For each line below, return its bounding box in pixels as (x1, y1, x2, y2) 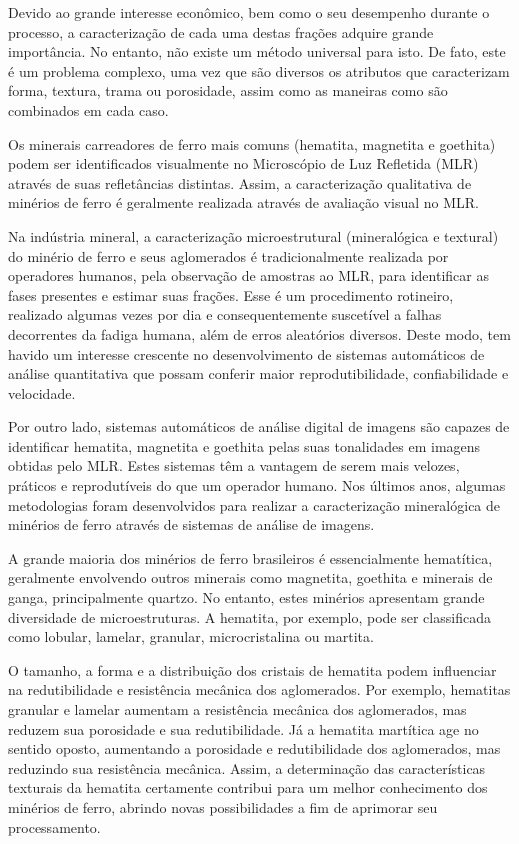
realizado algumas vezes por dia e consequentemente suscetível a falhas (8, 304, 442, 325)
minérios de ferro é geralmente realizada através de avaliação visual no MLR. (8, 192, 479, 213)
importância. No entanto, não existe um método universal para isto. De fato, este (8, 41, 506, 62)
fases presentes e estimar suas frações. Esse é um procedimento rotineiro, (8, 284, 454, 305)
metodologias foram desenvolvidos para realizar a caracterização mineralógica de (8, 494, 501, 515)
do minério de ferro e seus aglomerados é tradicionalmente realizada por (8, 245, 449, 266)
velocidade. (8, 382, 76, 403)
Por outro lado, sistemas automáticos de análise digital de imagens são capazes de (8, 416, 510, 437)
